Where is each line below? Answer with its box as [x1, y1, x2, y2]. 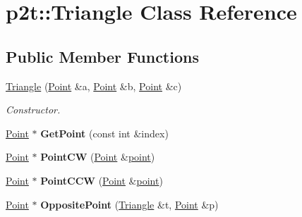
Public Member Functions [6, 45, 199, 67]
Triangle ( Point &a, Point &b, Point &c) [6, 78, 182, 93]
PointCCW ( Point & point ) [40, 173, 163, 187]
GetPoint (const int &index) [40, 125, 169, 140]
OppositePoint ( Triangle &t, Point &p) [40, 197, 219, 211]
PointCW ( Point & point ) [40, 149, 155, 164]
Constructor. [6, 102, 61, 117]
